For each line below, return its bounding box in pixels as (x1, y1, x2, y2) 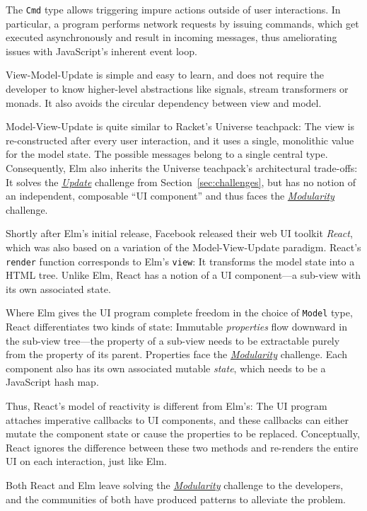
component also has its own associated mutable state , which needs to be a (6, 360, 326, 375)
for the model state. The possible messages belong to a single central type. (6, 147, 328, 161)
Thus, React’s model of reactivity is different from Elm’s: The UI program (6, 398, 327, 413)
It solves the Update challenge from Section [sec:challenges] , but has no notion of (6, 174, 356, 189)
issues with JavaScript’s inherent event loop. (6, 43, 197, 58)
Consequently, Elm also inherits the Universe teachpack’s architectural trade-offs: (6, 161, 358, 175)
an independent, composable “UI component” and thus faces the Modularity (6, 188, 334, 203)
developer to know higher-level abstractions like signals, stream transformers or (6, 81, 349, 96)
